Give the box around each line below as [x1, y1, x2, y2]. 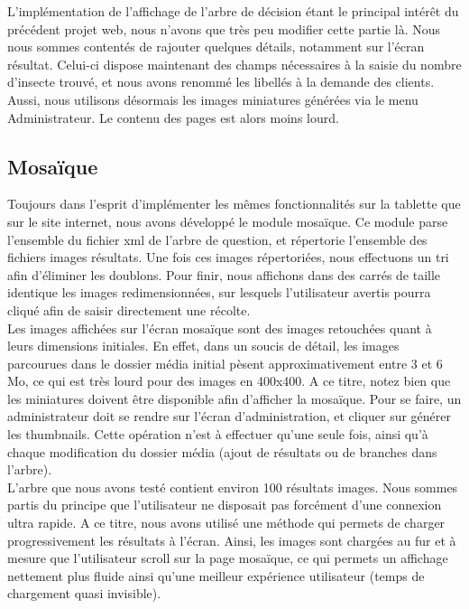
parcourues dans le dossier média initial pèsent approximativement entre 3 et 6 [7, 353, 443, 372]
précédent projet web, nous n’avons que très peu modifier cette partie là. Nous [7, 19, 440, 38]
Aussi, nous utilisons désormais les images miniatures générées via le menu [7, 89, 418, 108]
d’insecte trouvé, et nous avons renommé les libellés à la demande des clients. [7, 72, 435, 91]
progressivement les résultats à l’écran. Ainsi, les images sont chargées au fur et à [7, 530, 456, 549]
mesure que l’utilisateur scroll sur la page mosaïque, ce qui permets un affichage [7, 548, 448, 567]
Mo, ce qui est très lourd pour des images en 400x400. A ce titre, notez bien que [7, 371, 451, 390]
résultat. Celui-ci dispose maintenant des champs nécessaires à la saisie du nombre [7, 54, 462, 73]
